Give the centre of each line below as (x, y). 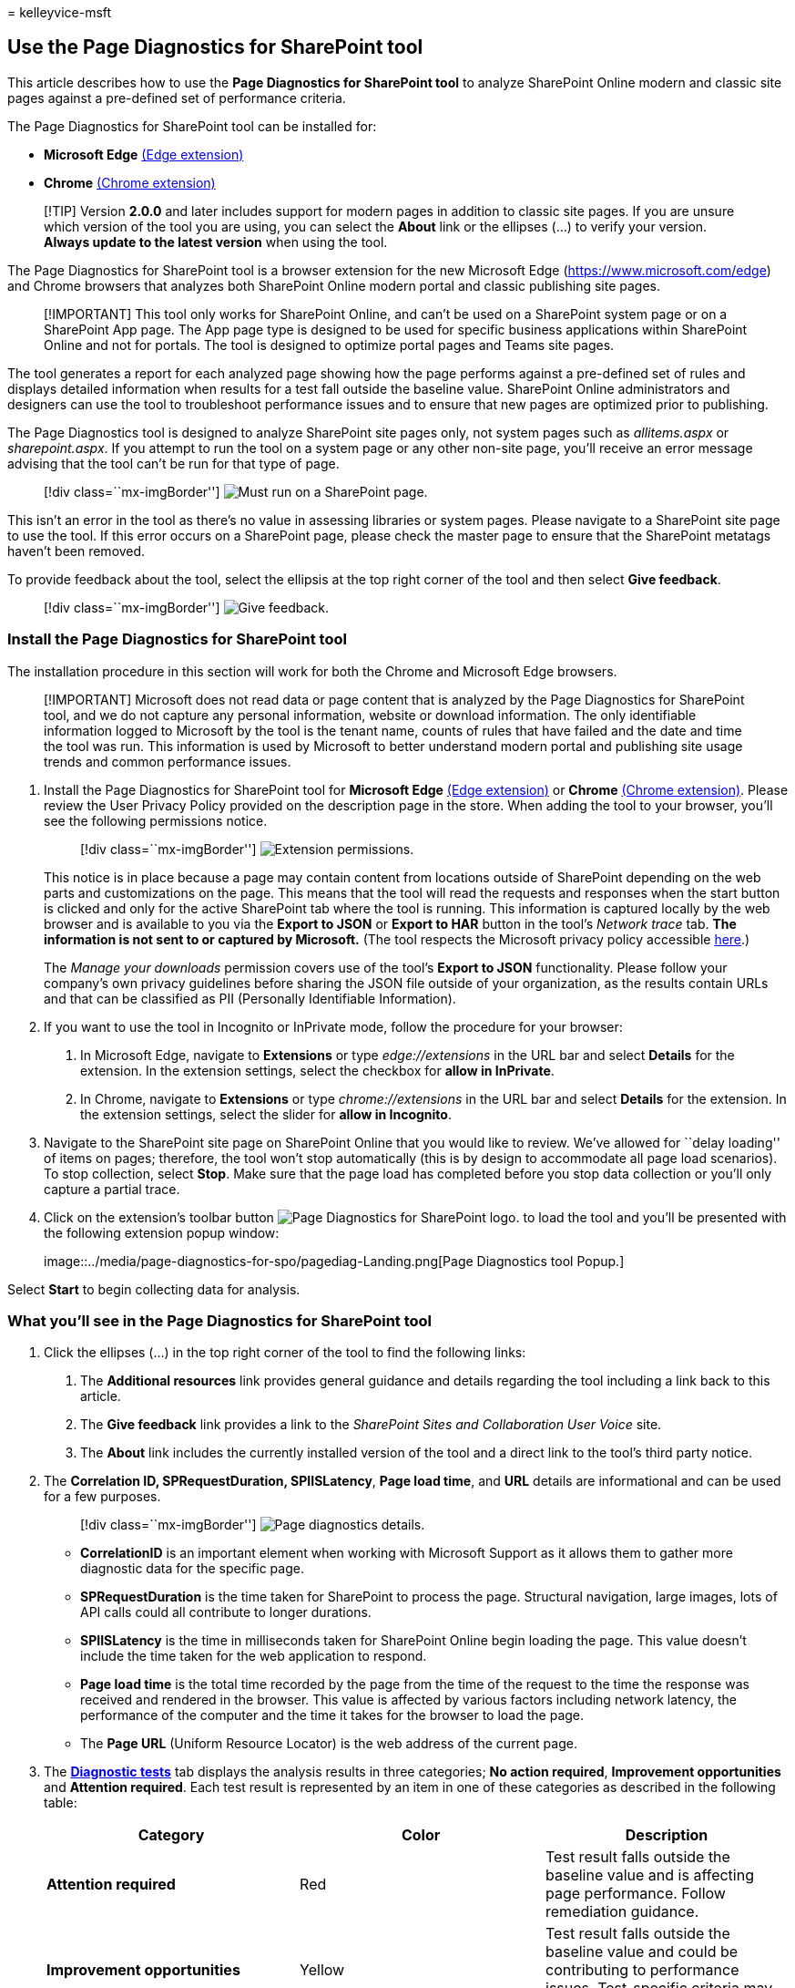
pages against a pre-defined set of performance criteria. (177, 98)
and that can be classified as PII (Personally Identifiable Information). (250, 998)
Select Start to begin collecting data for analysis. (154, 1289)
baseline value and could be (642, 1952)
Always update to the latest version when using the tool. (216, 242)
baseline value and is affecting (650, 1875)
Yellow (322, 1970)
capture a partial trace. (112, 1189)
